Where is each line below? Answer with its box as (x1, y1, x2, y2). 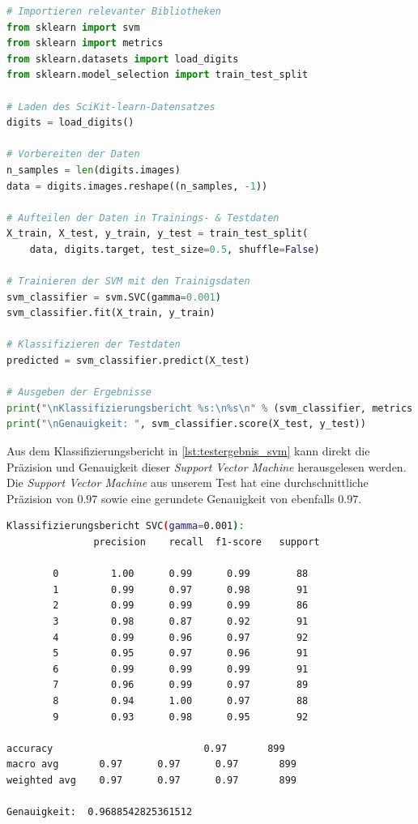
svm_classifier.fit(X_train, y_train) (6, 307, 215, 319)
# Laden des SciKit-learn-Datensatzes (6, 100, 215, 113)
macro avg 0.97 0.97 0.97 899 (6, 758, 296, 771)
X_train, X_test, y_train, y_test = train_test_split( (6, 228, 309, 240)
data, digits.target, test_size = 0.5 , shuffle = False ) (29, 243, 320, 255)
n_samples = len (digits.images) (6, 164, 181, 176)
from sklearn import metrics (6, 37, 164, 49)
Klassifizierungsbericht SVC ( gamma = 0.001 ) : (6, 520, 245, 532)
